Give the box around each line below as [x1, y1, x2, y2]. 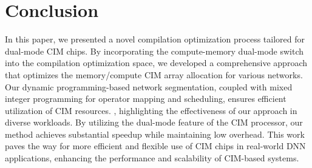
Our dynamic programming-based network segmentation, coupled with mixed [5, 80, 293, 93]
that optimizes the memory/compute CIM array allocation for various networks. [5, 68, 303, 81]
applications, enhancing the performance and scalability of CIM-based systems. [5, 152, 299, 164]
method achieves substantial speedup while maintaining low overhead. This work [5, 127, 305, 140]
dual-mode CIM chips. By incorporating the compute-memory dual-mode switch [5, 44, 304, 57]
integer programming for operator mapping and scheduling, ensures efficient [5, 92, 287, 105]
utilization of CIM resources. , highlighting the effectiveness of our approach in [5, 104, 297, 116]
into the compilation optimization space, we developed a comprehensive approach [5, 56, 307, 69]
